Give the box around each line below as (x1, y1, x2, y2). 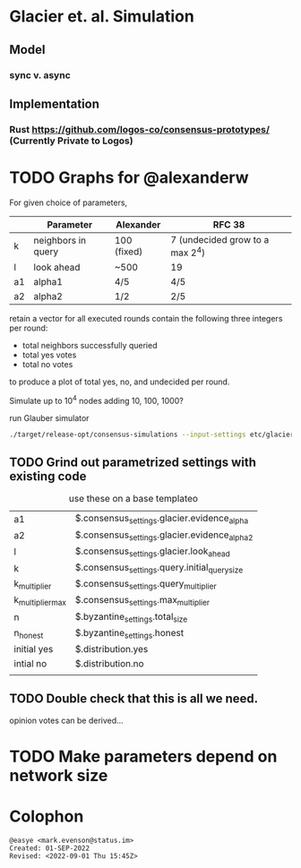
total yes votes (21, 349, 77, 360)
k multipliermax (13, 594, 67, 608)
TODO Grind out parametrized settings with (9, 455, 257, 469)
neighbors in (33, 235, 87, 247)
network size (9, 765, 108, 786)
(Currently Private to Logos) (9, 134, 133, 147)
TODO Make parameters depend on (9, 746, 278, 767)
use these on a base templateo (68, 493, 199, 505)
